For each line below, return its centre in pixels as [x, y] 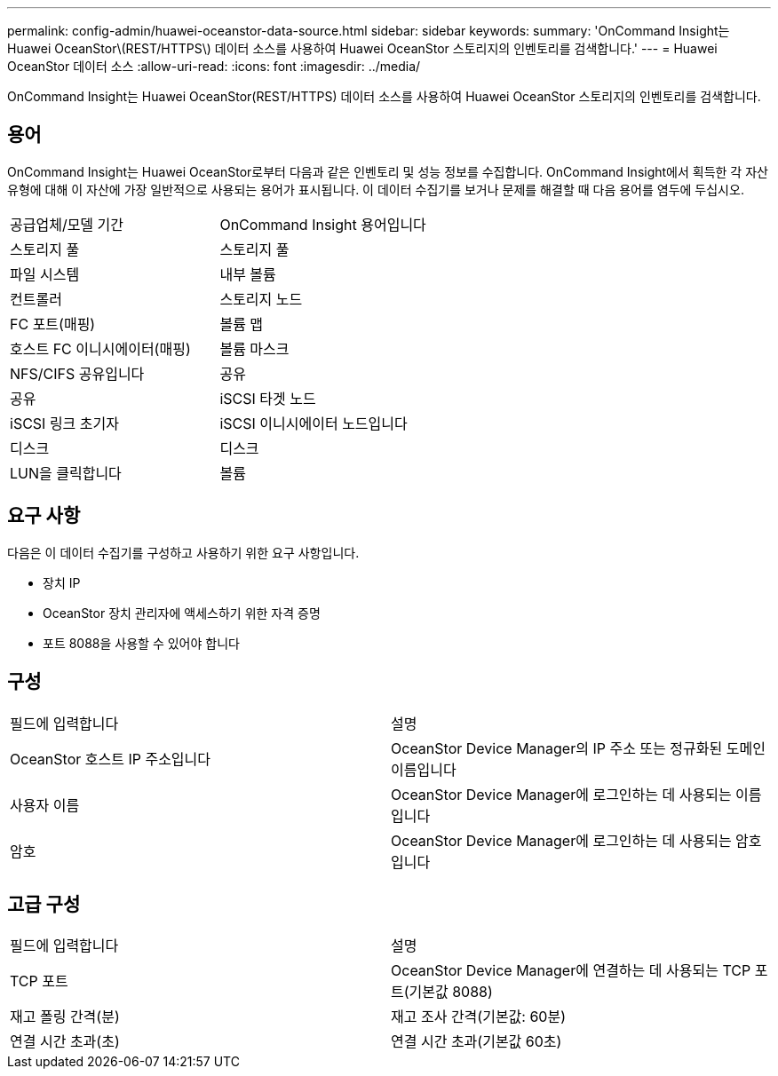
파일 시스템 [45, 274]
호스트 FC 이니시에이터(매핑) [100, 348]
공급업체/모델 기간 [67, 224]
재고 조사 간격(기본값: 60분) [478, 1017]
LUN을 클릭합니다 [66, 473]
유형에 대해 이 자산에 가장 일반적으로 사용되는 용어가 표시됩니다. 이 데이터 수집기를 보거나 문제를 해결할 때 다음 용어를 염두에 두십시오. [376, 189]
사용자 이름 [45, 805]
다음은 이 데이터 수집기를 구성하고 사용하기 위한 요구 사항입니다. [183, 552]
